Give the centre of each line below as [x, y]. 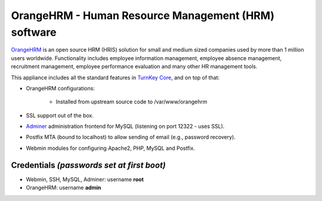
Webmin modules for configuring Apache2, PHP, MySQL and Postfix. [110, 148]
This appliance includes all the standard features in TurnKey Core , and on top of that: [115, 77]
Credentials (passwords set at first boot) [89, 165]
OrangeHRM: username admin [64, 188]
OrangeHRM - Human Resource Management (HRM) [143, 15]
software [34, 32]
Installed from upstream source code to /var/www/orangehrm [131, 102]
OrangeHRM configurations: [61, 88]
